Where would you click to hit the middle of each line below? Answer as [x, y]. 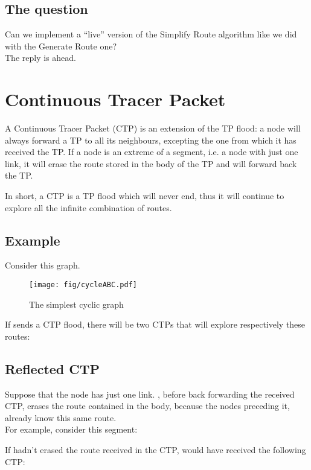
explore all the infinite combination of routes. [88, 207]
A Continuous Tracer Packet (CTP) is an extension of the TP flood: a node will [153, 128]
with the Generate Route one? [61, 46]
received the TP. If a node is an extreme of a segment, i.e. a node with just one [152, 152]
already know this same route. [61, 417]
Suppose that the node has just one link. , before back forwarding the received [150, 394]
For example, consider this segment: [71, 429]
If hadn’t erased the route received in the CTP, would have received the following [155, 450]
